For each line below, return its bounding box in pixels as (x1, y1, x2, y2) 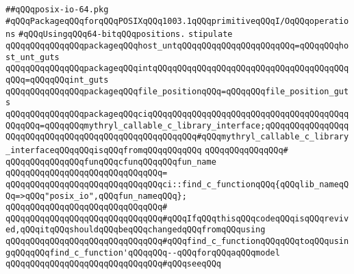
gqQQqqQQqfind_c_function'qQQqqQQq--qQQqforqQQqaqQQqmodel (5, 247, 280, 258)
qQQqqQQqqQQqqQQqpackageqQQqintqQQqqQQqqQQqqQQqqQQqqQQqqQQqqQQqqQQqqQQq (5, 64, 349, 74)
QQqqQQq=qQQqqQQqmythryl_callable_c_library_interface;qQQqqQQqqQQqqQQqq (5, 120, 349, 131)
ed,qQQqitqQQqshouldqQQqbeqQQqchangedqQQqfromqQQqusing (5, 225, 266, 235)
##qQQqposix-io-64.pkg (5, 5, 109, 14)
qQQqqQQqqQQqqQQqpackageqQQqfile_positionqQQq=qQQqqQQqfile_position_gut (5, 86, 349, 96)
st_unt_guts (5, 52, 60, 62)
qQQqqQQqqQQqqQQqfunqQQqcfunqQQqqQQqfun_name (5, 156, 216, 167)
